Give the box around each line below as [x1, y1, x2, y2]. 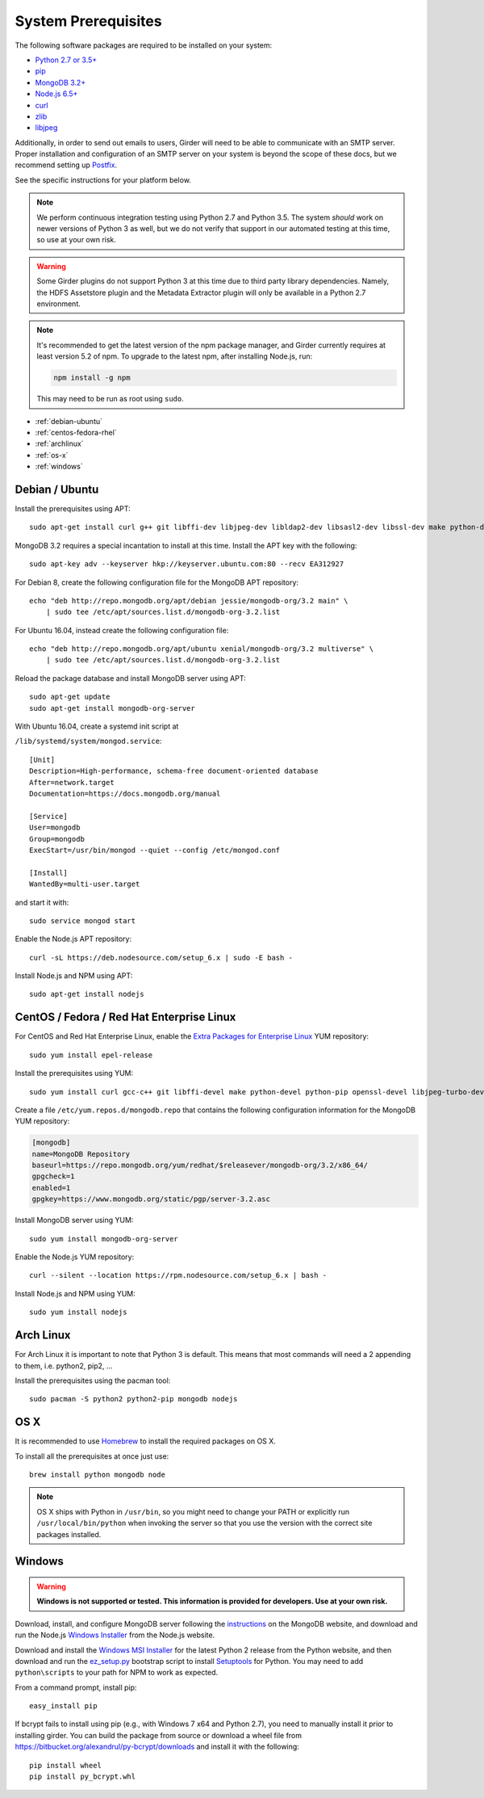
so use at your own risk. [36, 235, 117, 245]
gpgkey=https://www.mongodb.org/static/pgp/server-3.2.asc [31, 1195, 270, 1204]
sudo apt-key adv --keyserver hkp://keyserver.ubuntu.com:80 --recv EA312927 [29, 560, 344, 569]
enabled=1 [31, 1183, 71, 1192]
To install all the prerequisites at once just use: [15, 1451, 169, 1461]
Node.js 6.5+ [35, 89, 78, 99]
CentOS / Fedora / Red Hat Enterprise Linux [15, 1010, 236, 1024]
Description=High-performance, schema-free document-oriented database [29, 767, 319, 775]
